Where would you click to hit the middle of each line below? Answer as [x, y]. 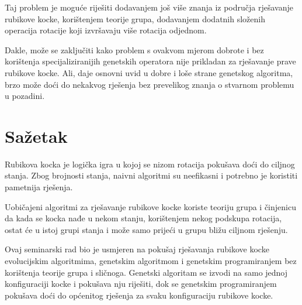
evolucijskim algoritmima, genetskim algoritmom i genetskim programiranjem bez [151, 261]
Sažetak [36, 136]
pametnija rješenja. [39, 187]
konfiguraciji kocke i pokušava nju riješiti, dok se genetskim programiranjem [141, 284]
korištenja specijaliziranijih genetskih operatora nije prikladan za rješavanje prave [150, 61]
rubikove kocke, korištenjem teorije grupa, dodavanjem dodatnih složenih [135, 18]
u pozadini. [25, 96]
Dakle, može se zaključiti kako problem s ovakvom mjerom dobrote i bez [134, 49]
